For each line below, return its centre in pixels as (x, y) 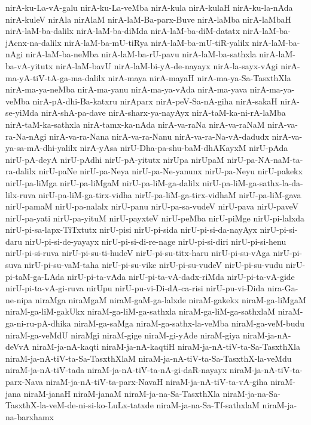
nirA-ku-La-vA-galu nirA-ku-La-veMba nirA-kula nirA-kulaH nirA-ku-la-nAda (149, 7)
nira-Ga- (283, 288)
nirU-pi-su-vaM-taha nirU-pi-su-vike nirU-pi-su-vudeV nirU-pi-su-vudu (154, 265)
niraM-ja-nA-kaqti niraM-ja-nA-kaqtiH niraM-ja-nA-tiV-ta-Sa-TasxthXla (166, 347)
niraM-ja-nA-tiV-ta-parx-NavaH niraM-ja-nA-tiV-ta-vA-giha (157, 381)
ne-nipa (19, 299)
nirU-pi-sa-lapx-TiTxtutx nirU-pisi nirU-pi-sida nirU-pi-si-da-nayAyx (131, 230)
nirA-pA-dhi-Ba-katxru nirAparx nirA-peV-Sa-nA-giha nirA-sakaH (155, 101)
